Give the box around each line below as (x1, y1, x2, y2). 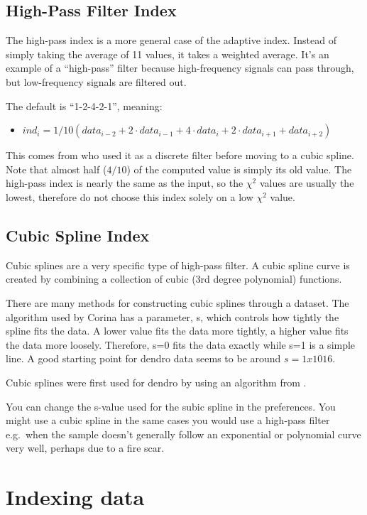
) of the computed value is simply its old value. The (126, 161, 352, 176)
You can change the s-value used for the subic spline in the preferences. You (6, 399, 336, 413)
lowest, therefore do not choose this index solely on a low (6, 189, 253, 204)
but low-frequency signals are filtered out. (6, 74, 187, 89)
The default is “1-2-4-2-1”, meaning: (6, 98, 163, 113)
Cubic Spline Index (6, 224, 150, 246)
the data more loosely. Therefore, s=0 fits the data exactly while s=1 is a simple (6, 337, 356, 352)
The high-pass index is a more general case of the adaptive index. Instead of (6, 33, 336, 48)
